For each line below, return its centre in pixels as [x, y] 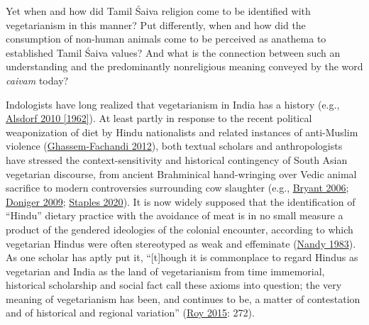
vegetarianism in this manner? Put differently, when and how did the [156, 24]
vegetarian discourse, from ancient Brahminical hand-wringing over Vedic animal [181, 173]
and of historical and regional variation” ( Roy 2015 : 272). [130, 313]
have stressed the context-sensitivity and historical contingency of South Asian [177, 159]
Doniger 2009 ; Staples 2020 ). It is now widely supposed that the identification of [181, 201]
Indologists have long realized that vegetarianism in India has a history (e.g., [173, 104]
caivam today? [37, 80]
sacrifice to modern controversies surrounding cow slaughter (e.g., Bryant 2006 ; [177, 188]
